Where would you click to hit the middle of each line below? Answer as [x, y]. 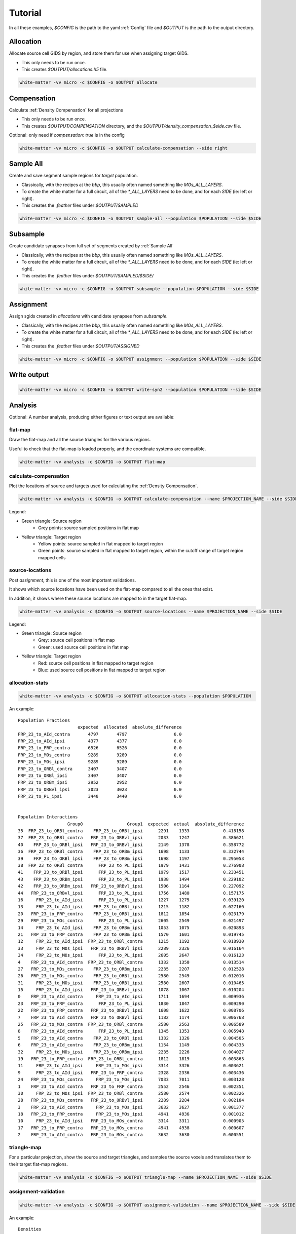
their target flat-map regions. [38, 1164]
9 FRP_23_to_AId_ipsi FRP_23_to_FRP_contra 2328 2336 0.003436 [131, 1073]
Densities [30, 1229]
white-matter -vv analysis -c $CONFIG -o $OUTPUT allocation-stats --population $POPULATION [135, 696]
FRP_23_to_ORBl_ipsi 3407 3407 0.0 [100, 775]
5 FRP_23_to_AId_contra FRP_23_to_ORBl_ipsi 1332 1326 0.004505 [131, 1038]
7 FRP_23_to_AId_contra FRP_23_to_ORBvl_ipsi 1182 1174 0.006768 [131, 1017]
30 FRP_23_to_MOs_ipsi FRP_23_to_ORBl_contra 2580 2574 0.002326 [131, 1093]
